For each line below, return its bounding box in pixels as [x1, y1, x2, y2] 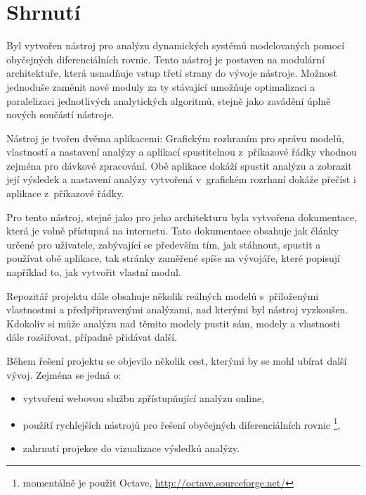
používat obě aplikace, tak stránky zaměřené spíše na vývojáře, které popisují [6, 251, 340, 265]
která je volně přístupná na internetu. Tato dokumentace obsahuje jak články [6, 223, 339, 238]
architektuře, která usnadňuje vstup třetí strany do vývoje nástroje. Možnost [6, 65, 337, 80]
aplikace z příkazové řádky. [6, 186, 124, 201]
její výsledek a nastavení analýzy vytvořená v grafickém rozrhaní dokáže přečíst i [6, 172, 356, 187]
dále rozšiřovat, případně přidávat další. [6, 330, 178, 344]
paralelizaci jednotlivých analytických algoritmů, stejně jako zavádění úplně [6, 93, 331, 108]
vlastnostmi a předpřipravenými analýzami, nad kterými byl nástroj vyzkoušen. [6, 302, 348, 317]
